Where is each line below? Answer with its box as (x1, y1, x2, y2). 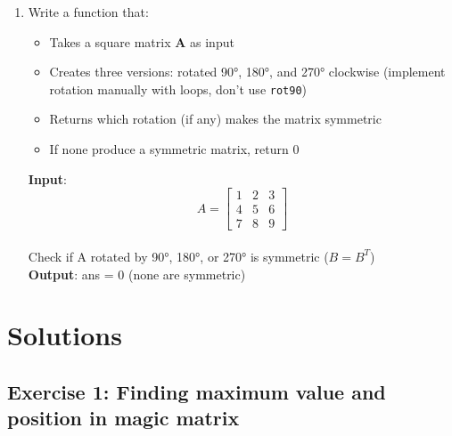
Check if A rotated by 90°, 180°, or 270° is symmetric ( (28, 246, 329, 265)
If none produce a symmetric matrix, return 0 (49, 140, 300, 158)
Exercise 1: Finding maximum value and (7, 377, 386, 405)
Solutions (7, 317, 122, 353)
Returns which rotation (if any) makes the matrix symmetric (49, 109, 382, 128)
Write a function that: (28, 3, 149, 20)
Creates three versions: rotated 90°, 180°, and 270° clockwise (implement (49, 62, 446, 81)
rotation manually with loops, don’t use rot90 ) (49, 79, 308, 98)
